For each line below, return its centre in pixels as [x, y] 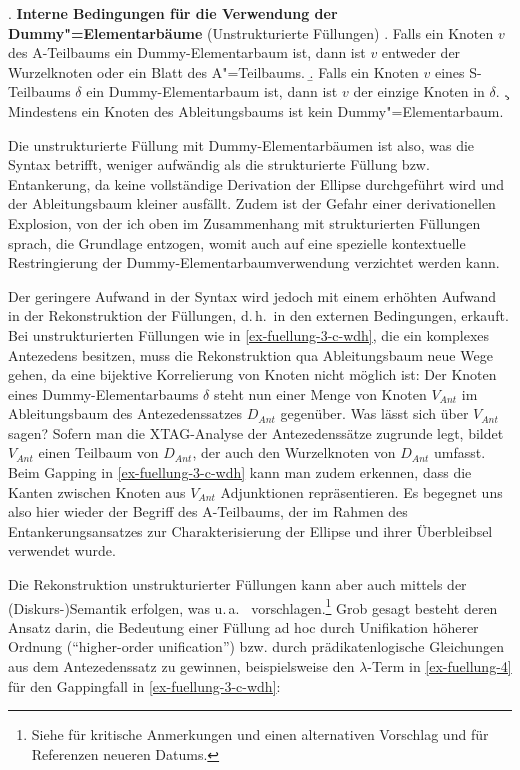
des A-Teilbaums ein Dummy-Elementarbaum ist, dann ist [187, 52]
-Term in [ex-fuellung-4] [439, 666]
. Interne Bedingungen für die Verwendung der [173, 13]
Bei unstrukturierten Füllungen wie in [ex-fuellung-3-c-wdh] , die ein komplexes [249, 334]
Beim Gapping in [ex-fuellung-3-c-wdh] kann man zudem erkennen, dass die [240, 472]
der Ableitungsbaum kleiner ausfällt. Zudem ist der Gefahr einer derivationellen [252, 203]
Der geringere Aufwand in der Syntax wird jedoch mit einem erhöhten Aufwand [252, 295]
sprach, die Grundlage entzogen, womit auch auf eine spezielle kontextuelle [237, 242]
